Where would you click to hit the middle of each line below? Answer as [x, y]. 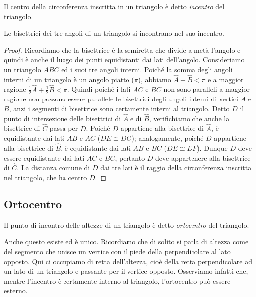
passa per [64, 128]
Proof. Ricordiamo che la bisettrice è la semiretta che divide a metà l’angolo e [122, 49]
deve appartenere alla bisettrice [203, 157]
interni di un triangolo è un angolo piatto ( [69, 79]
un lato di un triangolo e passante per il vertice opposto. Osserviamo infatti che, [126, 271]
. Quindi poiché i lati [99, 89]
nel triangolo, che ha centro [46, 177]
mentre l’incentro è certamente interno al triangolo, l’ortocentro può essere [117, 280]
